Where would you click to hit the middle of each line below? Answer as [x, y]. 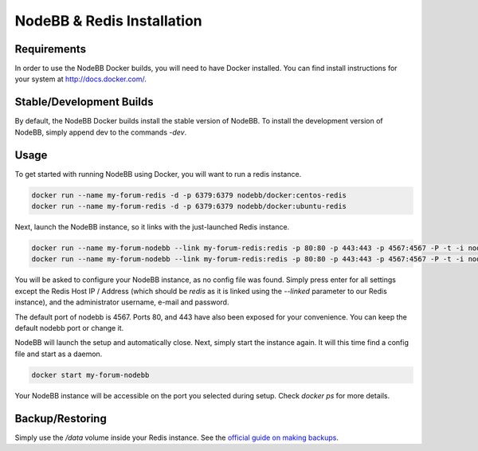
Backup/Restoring [61, 418]
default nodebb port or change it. [69, 327]
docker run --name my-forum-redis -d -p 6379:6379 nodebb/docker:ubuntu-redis [189, 206]
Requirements [51, 49]
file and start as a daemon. [59, 354]
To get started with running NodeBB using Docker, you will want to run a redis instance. [158, 174]
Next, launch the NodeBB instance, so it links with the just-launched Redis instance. [152, 227]
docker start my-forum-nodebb [90, 375]
